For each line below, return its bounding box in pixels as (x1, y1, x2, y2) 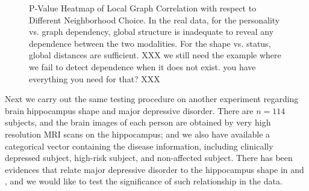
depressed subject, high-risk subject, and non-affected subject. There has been (5, 151, 293, 164)
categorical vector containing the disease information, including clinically (5, 139, 273, 152)
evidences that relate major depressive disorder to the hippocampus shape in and (5, 163, 304, 175)
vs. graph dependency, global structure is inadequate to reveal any (29, 25, 274, 38)
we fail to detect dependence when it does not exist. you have (29, 60, 256, 73)
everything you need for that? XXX (29, 72, 160, 85)
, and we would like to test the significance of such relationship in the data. (5, 175, 282, 187)
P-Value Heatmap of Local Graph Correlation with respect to (29, 2, 257, 14)
